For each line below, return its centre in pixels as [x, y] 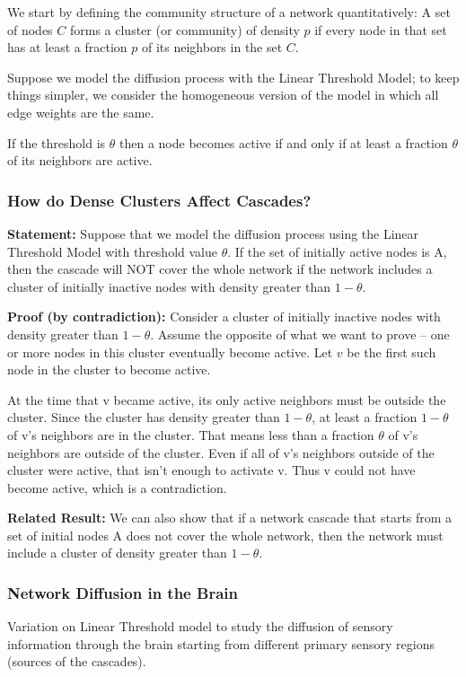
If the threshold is [57, 142]
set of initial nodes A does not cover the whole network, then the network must [225, 535]
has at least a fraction [67, 47]
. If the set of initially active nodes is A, [337, 251]
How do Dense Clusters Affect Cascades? [159, 200]
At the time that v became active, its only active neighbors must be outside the [227, 399]
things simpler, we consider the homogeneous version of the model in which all [223, 95]
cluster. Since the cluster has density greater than [144, 417]
